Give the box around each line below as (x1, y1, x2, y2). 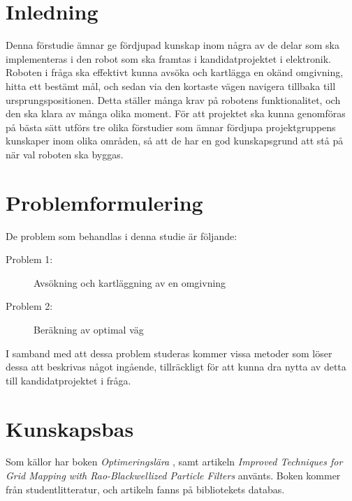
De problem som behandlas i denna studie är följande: (6, 228, 237, 243)
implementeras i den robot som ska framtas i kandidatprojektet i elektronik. (6, 51, 332, 66)
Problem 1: (6, 252, 53, 267)
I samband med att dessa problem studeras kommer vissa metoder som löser (6, 345, 332, 360)
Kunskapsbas (6, 414, 134, 442)
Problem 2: (6, 299, 53, 313)
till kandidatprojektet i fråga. (6, 373, 131, 387)
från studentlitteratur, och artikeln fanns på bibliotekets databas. (6, 481, 285, 496)
